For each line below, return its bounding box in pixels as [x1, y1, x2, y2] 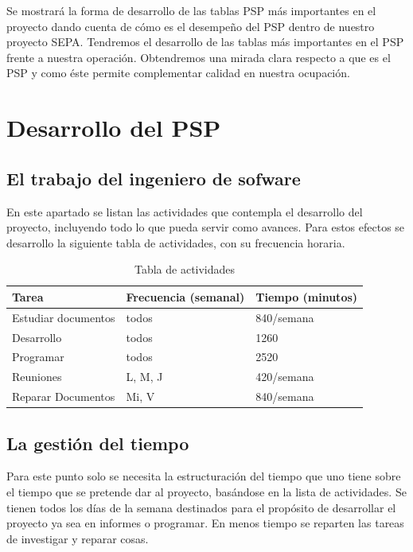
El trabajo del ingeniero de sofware [6, 165, 301, 190]
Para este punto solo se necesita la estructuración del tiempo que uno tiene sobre [6, 468, 401, 484]
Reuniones [12, 368, 62, 385]
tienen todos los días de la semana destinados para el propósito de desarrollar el [6, 499, 396, 515]
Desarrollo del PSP [6, 111, 221, 144]
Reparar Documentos [12, 388, 115, 405]
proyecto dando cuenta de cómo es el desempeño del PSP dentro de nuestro [6, 17, 375, 34]
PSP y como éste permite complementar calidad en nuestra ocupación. [6, 64, 350, 81]
